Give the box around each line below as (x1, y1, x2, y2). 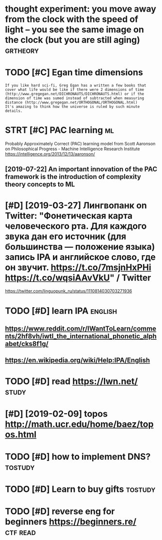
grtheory (5, 45, 39, 56)
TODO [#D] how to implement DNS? (5, 451, 151, 462)
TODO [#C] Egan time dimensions (5, 67, 143, 78)
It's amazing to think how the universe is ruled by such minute (5, 105, 140, 109)
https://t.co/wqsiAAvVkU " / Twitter (5, 272, 151, 283)
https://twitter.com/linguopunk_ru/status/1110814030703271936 (5, 288, 132, 294)
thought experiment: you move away (5, 3, 157, 15)
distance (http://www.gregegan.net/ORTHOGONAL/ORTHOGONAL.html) (5, 100, 138, 105)
